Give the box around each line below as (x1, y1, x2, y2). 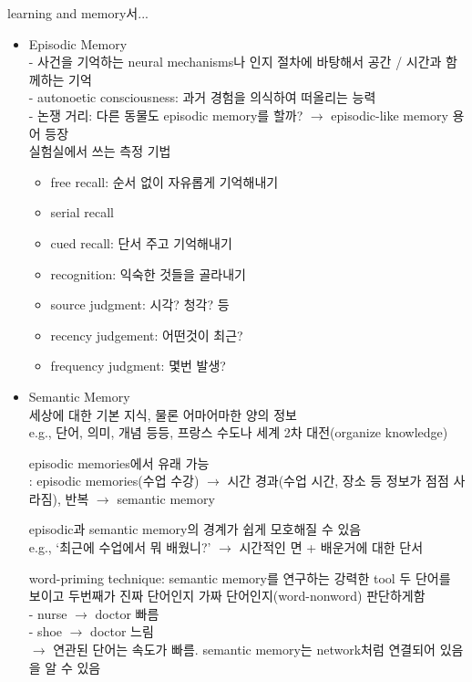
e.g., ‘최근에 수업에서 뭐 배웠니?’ (28, 538, 211, 557)
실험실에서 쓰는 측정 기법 (28, 142, 171, 161)
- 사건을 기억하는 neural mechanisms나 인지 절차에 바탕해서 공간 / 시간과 (28, 52, 442, 71)
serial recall (50, 203, 114, 222)
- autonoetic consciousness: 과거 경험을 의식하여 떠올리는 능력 (28, 88, 376, 107)
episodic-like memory (331, 105, 448, 124)
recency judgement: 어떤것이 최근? (50, 325, 243, 344)
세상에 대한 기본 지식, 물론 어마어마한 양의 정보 (28, 404, 297, 424)
